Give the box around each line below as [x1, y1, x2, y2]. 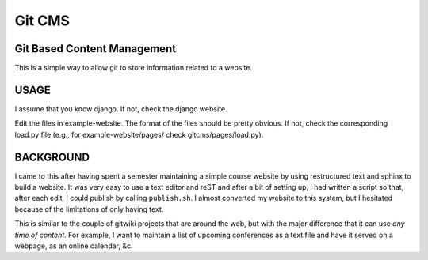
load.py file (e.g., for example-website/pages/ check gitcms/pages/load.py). [14, 130, 264, 139]
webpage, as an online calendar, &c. [14, 241, 133, 251]
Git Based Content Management [14, 42, 177, 55]
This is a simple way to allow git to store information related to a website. [14, 63, 253, 73]
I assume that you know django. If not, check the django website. [14, 104, 227, 114]
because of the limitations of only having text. [14, 204, 164, 213]
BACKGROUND [14, 150, 90, 164]
